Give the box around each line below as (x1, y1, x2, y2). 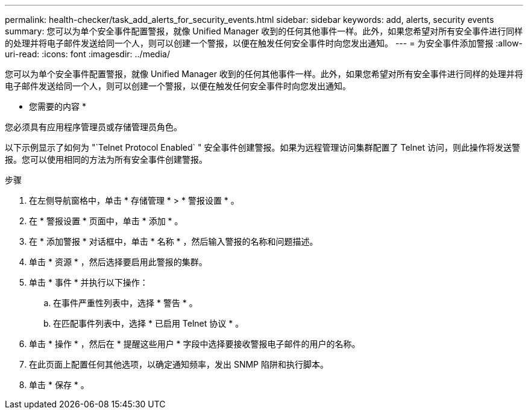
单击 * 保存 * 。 (29, 380, 89, 390)
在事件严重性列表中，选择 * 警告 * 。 (53, 298, 198, 308)
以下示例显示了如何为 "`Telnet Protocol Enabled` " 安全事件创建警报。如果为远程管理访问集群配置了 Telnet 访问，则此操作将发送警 (5, 142, 520, 152)
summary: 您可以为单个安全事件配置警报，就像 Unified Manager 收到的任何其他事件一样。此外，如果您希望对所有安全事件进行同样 (5, 26, 523, 36)
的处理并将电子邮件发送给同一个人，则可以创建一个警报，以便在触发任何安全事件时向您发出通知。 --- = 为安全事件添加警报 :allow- (5, 38, 523, 48)
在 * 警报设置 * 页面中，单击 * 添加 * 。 (29, 216, 183, 226)
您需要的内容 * (29, 101, 86, 111)
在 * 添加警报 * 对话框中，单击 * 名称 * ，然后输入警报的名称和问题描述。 (29, 236, 318, 246)
